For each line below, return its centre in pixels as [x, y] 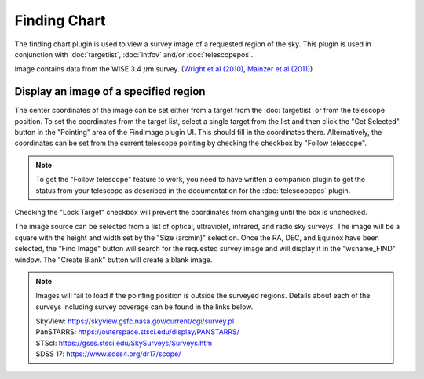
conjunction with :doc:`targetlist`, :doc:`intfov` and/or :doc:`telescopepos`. [134, 54]
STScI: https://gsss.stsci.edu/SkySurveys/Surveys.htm [124, 343]
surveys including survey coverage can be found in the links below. [144, 307]
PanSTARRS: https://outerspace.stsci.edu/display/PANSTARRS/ [137, 332]
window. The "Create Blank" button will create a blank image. [113, 260]
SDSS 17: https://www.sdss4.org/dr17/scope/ [108, 354]
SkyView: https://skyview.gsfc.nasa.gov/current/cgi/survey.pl [135, 321]
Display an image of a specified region [110, 91]
